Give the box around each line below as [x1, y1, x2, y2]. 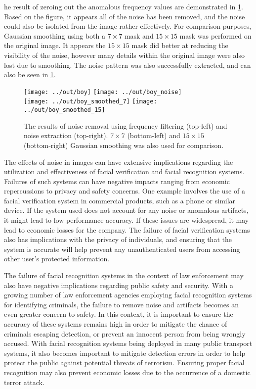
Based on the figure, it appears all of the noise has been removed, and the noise [4, 11, 245, 21]
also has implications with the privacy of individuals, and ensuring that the [4, 234, 232, 244]
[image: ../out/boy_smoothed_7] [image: [24, 98, 157, 105]
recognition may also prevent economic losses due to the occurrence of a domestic [4, 367, 251, 377]
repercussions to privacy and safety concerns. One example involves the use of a [4, 186, 245, 196]
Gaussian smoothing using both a [4, 30, 105, 41]
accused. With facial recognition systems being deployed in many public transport [4, 338, 253, 348]
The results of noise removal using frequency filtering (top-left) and [24, 120, 227, 131]
